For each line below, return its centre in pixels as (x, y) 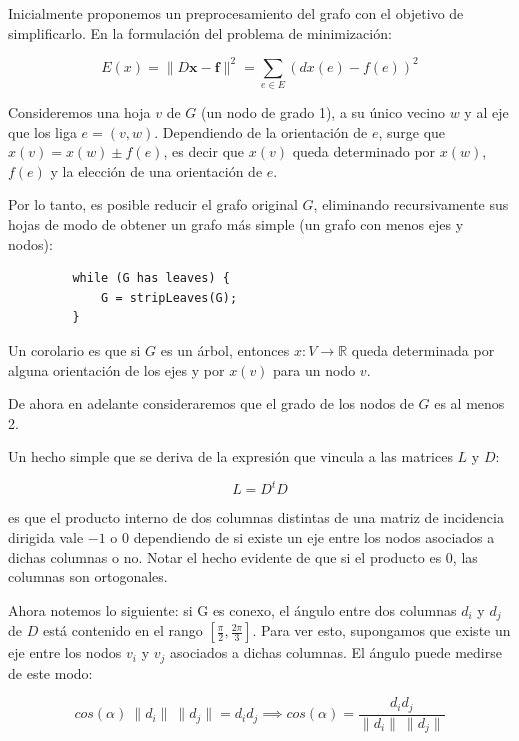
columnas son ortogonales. (88, 576)
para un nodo (314, 369)
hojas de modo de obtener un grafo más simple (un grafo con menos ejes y (236, 223)
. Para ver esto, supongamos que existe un (381, 630)
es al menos (469, 403)
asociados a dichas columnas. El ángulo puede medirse (335, 652)
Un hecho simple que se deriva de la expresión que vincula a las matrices (230, 456)
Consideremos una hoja (79, 112)
